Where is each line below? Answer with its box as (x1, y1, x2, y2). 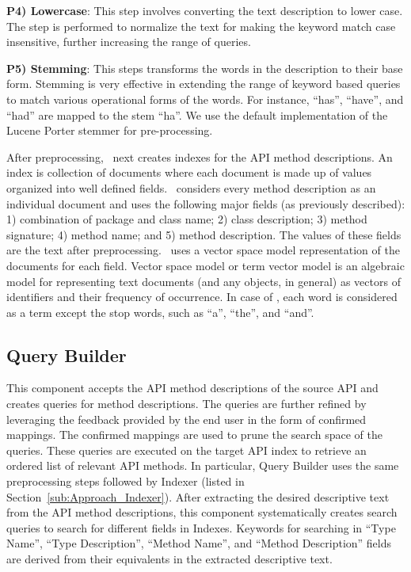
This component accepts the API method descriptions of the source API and (6, 379, 379, 396)
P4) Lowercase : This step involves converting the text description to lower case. (6, 2, 403, 18)
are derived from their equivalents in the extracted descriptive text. (6, 551, 333, 567)
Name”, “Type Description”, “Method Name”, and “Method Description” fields (6, 535, 392, 551)
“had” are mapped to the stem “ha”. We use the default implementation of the (6, 106, 388, 123)
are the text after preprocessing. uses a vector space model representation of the (6, 242, 400, 258)
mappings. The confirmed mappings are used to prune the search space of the (6, 426, 382, 443)
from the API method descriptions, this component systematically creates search (6, 504, 398, 521)
